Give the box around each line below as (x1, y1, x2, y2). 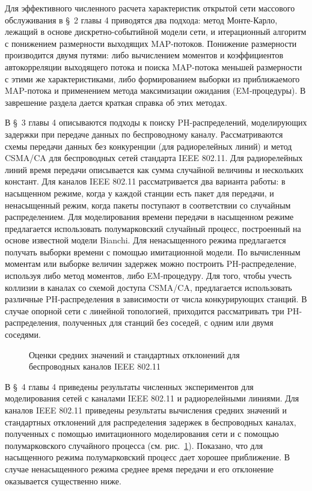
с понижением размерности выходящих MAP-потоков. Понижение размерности (5, 37, 297, 49)
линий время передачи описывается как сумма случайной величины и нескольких (5, 163, 304, 175)
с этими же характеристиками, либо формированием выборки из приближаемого (5, 72, 300, 85)
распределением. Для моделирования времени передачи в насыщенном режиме (5, 210, 294, 223)
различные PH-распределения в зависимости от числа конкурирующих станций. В (5, 293, 307, 305)
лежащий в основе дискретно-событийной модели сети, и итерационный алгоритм (5, 25, 307, 38)
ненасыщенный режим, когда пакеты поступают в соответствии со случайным (5, 198, 291, 211)
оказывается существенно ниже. (5, 474, 121, 487)
